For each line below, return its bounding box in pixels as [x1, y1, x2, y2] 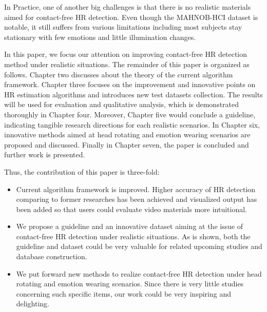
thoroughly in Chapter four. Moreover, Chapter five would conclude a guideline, [4, 109, 256, 119]
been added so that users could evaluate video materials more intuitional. [16, 203, 247, 214]
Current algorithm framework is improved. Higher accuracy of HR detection [16, 183, 256, 194]
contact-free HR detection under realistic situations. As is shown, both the [16, 231, 251, 241]
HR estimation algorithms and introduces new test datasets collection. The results [4, 89, 263, 99]
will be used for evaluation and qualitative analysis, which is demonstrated [4, 99, 239, 110]
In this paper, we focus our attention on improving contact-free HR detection [4, 49, 247, 59]
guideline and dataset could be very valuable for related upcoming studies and [16, 241, 262, 252]
